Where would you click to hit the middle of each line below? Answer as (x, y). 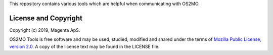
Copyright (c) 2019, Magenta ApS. (45, 30)
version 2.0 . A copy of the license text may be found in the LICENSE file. (84, 46)
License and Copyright (46, 18)
